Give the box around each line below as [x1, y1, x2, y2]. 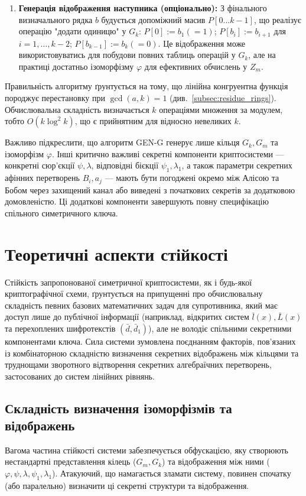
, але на [248, 48, 276, 61]
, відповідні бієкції [91, 159, 159, 171]
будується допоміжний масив [101, 13, 206, 25]
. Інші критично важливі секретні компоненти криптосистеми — [51, 147, 284, 160]
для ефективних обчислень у [144, 60, 248, 72]
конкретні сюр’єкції [5, 159, 75, 171]
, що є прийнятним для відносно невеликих [74, 115, 232, 127]
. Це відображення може [158, 37, 246, 49]
